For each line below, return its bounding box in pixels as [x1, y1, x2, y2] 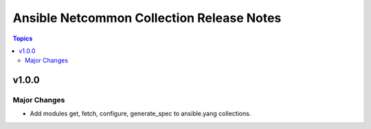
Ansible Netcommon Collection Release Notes [12, 10, 282, 25]
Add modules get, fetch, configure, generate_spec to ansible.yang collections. [30, 110, 251, 118]
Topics [12, 34, 33, 43]
